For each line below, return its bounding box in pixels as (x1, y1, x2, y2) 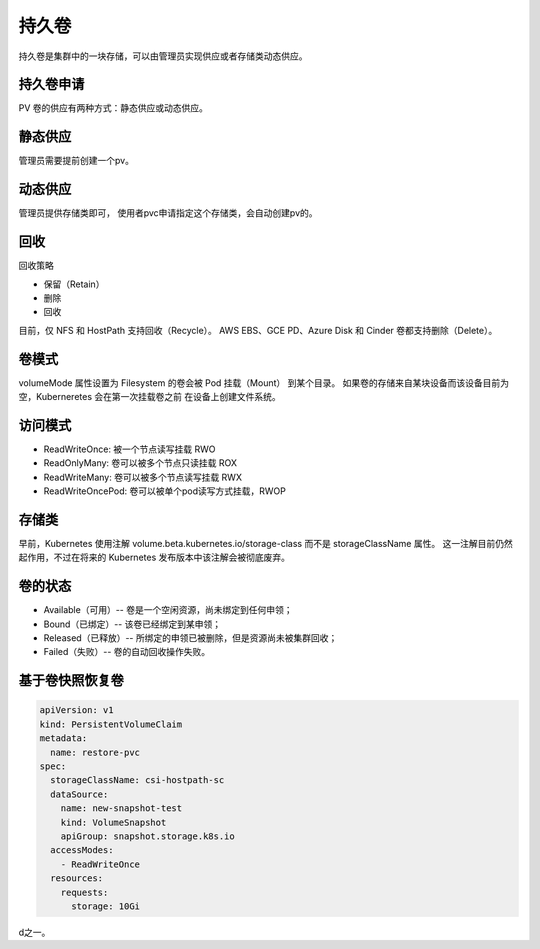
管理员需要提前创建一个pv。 (18, 155, 135, 167)
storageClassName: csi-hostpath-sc (50, 775, 225, 786)
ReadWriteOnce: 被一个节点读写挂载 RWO (43, 443, 216, 455)
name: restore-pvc (50, 746, 140, 758)
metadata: (39, 733, 88, 744)
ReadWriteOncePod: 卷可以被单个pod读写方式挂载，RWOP (43, 485, 287, 497)
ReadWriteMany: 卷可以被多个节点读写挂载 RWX (43, 471, 242, 483)
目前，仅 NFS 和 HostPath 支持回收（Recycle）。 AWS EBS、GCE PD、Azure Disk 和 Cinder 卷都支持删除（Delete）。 (18, 324, 498, 336)
